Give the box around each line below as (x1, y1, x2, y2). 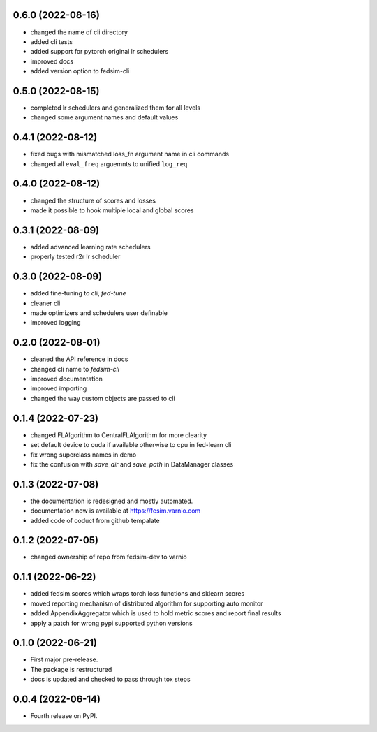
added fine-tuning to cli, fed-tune (30, 289, 127, 298)
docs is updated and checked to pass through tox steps (30, 675, 191, 684)
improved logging (30, 319, 81, 327)
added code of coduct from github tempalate (30, 516, 160, 525)
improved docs (30, 57, 74, 66)
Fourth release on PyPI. (30, 712, 98, 720)
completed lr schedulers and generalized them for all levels (30, 103, 201, 112)
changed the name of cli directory (30, 28, 128, 36)
